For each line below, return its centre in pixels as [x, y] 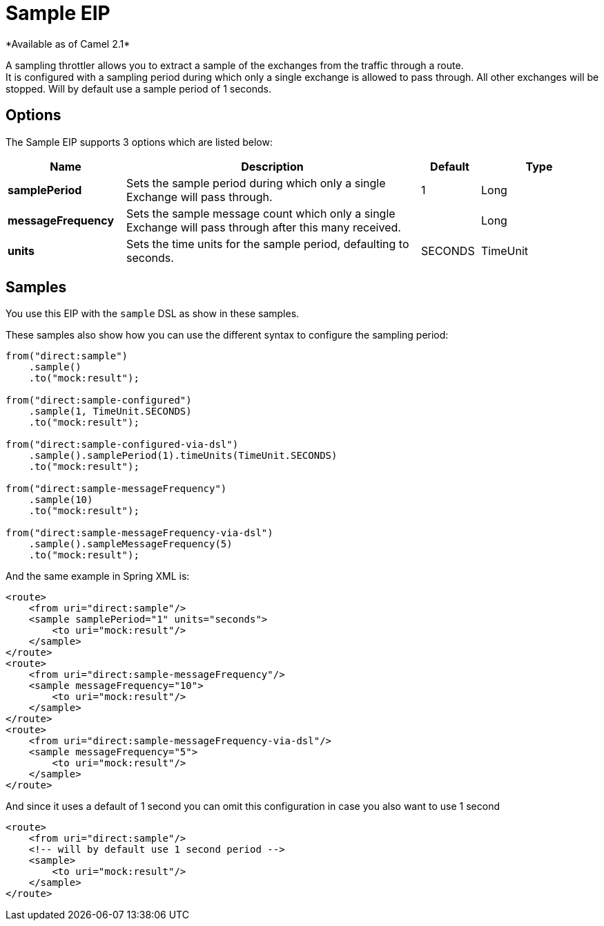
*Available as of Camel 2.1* [68, 44]
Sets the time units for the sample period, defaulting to [268, 244]
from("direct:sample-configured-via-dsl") [122, 445]
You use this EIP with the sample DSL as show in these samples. [153, 314]
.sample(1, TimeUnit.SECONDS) [110, 412]
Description [272, 166]
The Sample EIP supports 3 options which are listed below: [139, 142]
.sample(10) [61, 500]
